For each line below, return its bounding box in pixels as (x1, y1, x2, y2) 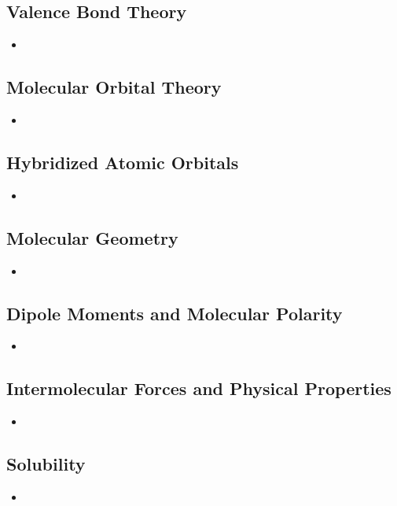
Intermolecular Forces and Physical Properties (6, 376, 391, 401)
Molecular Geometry (6, 225, 178, 249)
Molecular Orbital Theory (6, 75, 222, 99)
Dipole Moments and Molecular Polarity (6, 301, 343, 325)
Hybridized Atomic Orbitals (6, 150, 239, 174)
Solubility (6, 452, 86, 476)
